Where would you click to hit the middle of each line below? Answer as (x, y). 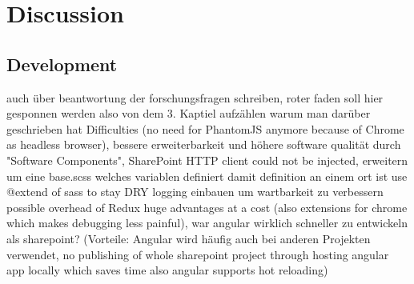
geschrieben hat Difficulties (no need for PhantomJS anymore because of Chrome (205, 128)
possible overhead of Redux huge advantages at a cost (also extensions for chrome (207, 207)
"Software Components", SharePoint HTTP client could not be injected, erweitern (207, 160)
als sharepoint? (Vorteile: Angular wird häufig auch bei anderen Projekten (189, 238)
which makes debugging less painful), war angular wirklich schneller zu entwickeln (207, 223)
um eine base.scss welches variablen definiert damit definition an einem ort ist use (207, 176)
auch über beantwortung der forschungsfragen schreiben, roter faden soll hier (195, 97)
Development (62, 64)
